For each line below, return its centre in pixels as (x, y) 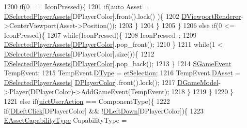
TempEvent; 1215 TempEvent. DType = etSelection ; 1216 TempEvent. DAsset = (122, 73)
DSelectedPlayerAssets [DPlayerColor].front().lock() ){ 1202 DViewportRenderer (123, 16)
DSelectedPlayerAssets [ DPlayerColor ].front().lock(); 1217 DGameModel (111, 82)
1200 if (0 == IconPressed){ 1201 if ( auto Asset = (77, 6)
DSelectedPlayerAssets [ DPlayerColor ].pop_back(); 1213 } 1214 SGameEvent (118, 63)
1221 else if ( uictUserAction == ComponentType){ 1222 (87, 101)
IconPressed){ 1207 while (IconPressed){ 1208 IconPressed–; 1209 (100, 35)
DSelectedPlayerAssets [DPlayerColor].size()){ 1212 (79, 53)
